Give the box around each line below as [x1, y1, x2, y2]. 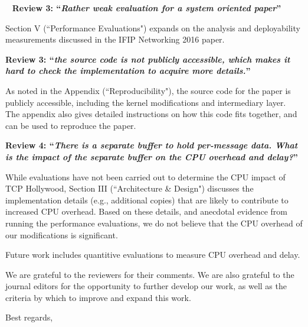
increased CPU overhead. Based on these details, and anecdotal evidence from [5, 205, 287, 218]
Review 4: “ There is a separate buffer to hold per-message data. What [5, 139, 298, 151]
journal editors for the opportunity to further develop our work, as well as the [5, 280, 287, 292]
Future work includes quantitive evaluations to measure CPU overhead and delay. [5, 248, 300, 261]
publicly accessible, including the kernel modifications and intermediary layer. [5, 96, 286, 108]
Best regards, [5, 311, 53, 323]
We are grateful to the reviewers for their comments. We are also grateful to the [5, 268, 294, 280]
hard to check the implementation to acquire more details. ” [5, 64, 251, 77]
